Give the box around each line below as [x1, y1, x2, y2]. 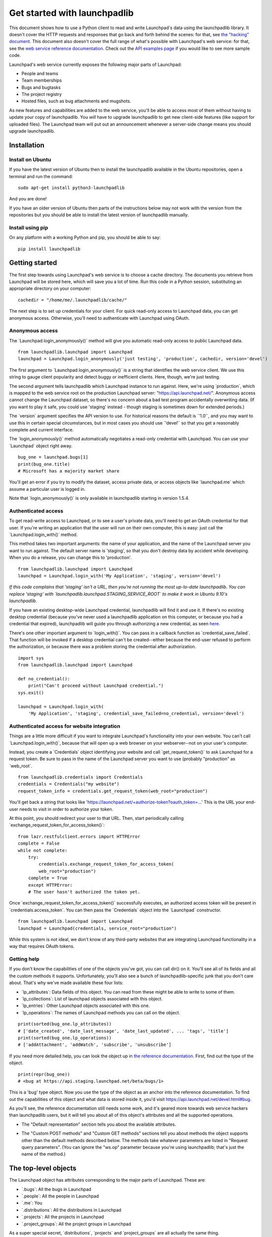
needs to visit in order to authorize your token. [19, 806, 114, 812]
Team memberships [21, 77, 62, 84]
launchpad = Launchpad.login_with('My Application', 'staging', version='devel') [18, 573, 221, 578]
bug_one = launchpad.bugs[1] [18, 454, 88, 460]
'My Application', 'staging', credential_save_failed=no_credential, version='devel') [28, 711, 244, 716]
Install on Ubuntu [9, 156, 51, 163]
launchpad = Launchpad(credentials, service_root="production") [18, 925, 177, 931]
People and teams [21, 70, 59, 76]
